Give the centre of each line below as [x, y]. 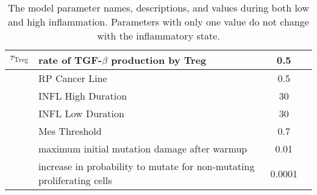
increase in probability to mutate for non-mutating [146, 166]
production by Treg [159, 60]
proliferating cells [75, 180]
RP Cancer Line [73, 78]
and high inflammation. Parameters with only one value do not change [158, 22]
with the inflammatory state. [158, 36]
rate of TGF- [70, 60]
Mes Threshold [70, 131]
